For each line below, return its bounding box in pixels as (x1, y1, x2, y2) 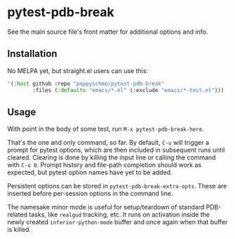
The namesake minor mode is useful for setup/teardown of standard (7, 203, 205, 212)
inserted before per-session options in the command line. (7, 189, 173, 198)
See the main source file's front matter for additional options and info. (7, 27, 208, 36)
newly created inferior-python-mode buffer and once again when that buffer (7, 218, 228, 226)
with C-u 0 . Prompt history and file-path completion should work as (7, 161, 202, 169)
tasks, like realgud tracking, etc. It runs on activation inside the (29, 210, 210, 219)
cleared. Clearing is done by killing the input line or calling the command (7, 153, 216, 162)
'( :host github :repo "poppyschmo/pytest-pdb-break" (7, 80, 165, 87)
